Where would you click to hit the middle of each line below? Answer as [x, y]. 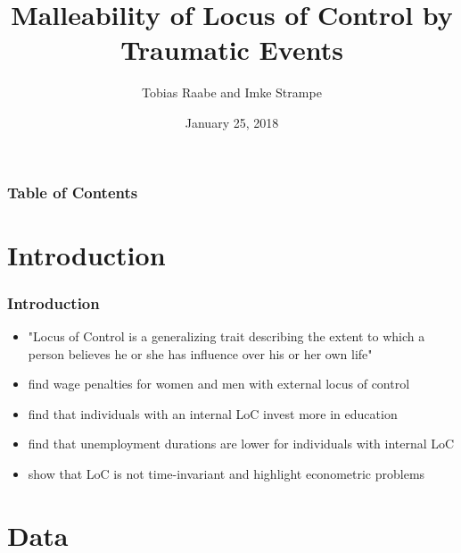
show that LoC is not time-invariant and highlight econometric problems [226, 473]
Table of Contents [73, 192]
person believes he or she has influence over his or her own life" [200, 353]
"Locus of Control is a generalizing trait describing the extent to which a [226, 336]
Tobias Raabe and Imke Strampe [232, 92]
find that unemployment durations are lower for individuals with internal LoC [241, 444]
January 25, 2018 [232, 122]
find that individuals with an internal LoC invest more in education [213, 413]
